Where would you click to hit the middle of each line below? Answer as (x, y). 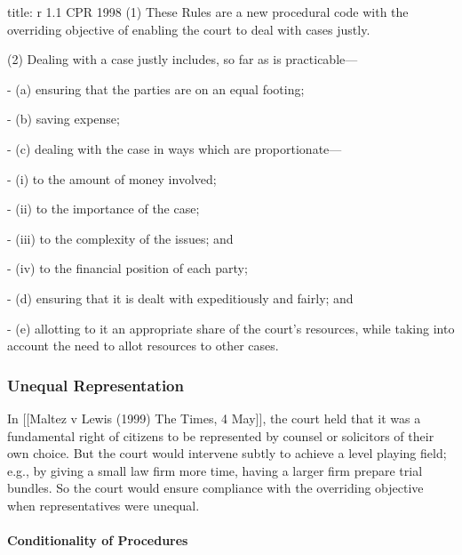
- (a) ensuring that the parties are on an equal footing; (156, 88)
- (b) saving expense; (64, 119)
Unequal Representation (96, 385)
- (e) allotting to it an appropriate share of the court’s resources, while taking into (231, 328)
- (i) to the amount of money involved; (112, 178)
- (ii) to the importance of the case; (104, 209)
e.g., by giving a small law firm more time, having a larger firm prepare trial (215, 470)
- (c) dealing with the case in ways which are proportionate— (175, 148)
